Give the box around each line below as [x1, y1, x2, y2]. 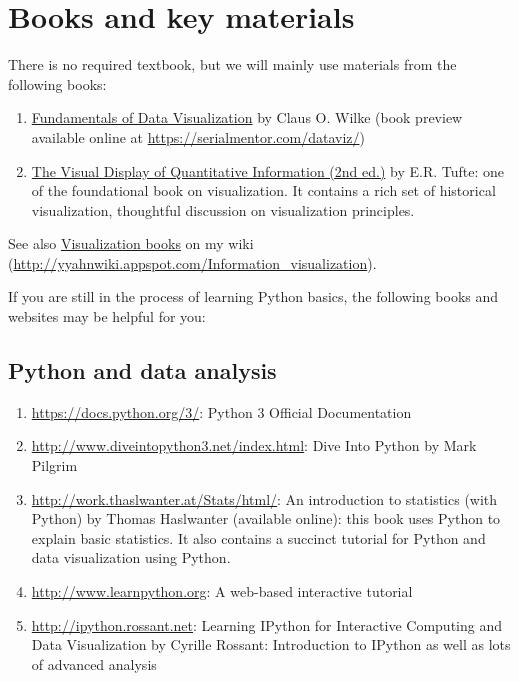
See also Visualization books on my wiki [8, 233, 254, 254]
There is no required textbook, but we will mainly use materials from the [8, 54, 457, 75]
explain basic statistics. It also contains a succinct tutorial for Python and [31, 527, 486, 548]
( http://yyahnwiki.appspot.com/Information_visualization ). [8, 252, 377, 273]
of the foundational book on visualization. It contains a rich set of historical [31, 180, 496, 201]
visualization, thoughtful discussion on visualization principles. [31, 199, 415, 220]
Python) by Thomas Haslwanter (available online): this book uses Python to [31, 508, 501, 529]
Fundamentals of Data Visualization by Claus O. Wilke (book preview [31, 107, 463, 128]
